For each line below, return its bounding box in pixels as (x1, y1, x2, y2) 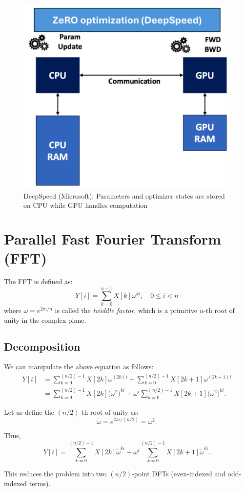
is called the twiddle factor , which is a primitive (55, 305, 197, 315)
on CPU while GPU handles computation (23, 200, 148, 210)
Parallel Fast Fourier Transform (4, 229, 221, 249)
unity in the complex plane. (4, 314, 86, 325)
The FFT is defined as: (4, 276, 73, 287)
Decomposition (4, 338, 81, 354)
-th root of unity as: (79, 406, 139, 417)
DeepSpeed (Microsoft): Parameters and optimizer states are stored (23, 190, 225, 201)
